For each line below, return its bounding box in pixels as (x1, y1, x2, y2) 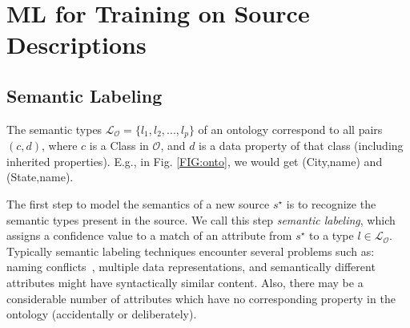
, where (42, 137, 78, 154)
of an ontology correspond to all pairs (198, 120, 383, 137)
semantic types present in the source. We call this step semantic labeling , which (6, 211, 396, 228)
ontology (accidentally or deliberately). (6, 306, 197, 322)
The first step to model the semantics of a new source (6, 196, 270, 212)
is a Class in (89, 137, 149, 154)
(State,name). (6, 168, 74, 185)
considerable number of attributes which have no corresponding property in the (6, 290, 396, 306)
